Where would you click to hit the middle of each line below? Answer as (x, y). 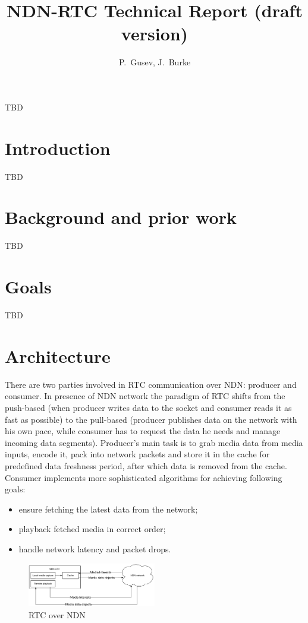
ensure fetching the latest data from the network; (108, 509)
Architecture (58, 355)
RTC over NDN (57, 614)
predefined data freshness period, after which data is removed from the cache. (146, 465)
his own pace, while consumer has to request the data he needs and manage (143, 431)
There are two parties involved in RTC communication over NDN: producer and (151, 384)
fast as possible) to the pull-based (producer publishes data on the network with (151, 419)
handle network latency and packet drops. (95, 548)
